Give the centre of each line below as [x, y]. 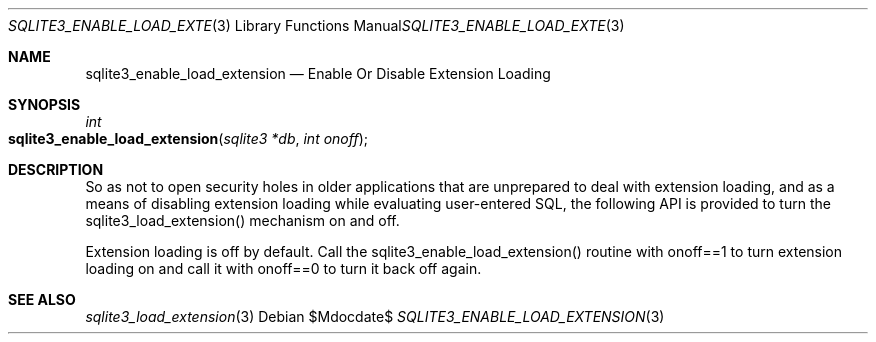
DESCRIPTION [56, 169]
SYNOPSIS [44, 104]
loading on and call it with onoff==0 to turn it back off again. [283, 268]
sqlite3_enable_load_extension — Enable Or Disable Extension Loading [318, 73]
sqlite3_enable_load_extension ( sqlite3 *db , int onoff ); [188, 138]
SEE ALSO [42, 299]
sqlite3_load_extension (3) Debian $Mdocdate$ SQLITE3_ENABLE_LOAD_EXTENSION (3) [375, 316]
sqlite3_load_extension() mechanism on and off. [242, 220]
